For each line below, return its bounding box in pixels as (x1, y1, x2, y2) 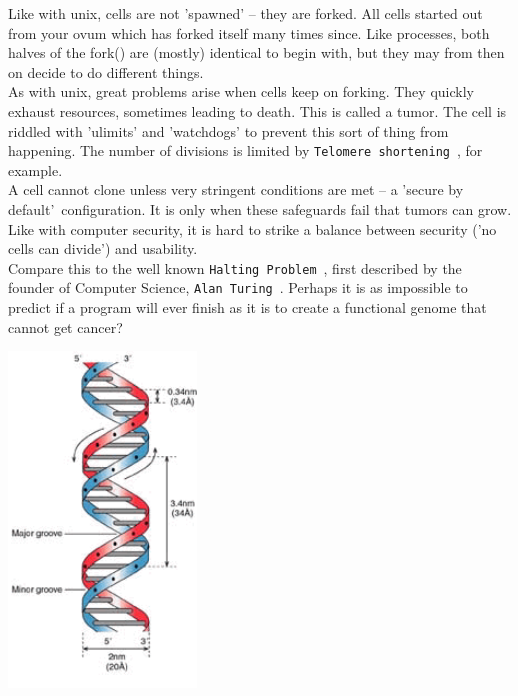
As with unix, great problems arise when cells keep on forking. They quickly (8, 81, 474, 102)
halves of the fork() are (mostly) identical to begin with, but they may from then (8, 42, 505, 63)
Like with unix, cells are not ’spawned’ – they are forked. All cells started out (8, 3, 483, 23)
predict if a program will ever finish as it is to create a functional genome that (8, 297, 487, 318)
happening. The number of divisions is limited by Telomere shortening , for (8, 140, 483, 161)
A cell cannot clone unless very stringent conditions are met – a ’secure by (8, 179, 464, 200)
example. (8, 159, 63, 180)
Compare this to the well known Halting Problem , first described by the (8, 257, 462, 278)
